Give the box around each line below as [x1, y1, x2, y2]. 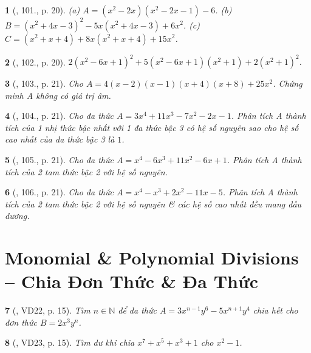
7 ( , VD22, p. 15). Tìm [5, 304, 91, 317]
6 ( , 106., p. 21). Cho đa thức [5, 186, 114, 198]
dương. [5, 209, 30, 222]
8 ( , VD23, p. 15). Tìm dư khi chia [5, 336, 135, 349]
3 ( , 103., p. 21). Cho [5, 77, 83, 89]
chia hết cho [253, 304, 298, 317]
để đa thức [118, 304, 157, 317]
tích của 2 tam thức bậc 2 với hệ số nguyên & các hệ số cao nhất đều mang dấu [5, 197, 302, 210]
